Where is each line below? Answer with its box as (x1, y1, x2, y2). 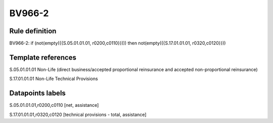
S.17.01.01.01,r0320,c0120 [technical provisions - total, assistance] (9, 111, 147, 117)
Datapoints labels (9, 89, 66, 98)
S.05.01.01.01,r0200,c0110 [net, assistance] (9, 102, 99, 108)
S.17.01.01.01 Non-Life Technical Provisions (9, 76, 98, 82)
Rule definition (9, 27, 57, 35)
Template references (9, 53, 77, 61)
